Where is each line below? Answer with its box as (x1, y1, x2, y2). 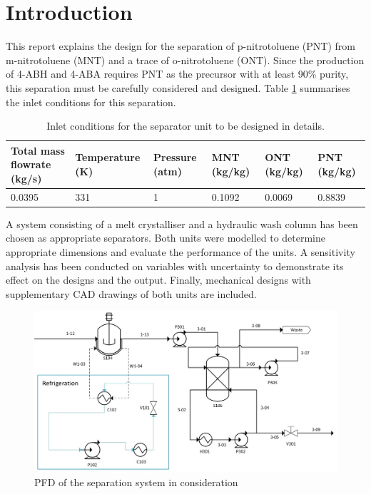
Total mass (11, 143, 65, 158)
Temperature (75, 150, 141, 165)
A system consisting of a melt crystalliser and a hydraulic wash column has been (6, 216, 358, 231)
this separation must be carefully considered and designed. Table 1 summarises (6, 80, 350, 95)
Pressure (153, 150, 197, 165)
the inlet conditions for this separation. (6, 94, 176, 109)
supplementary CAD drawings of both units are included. (6, 286, 257, 301)
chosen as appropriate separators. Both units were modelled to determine (6, 230, 326, 245)
